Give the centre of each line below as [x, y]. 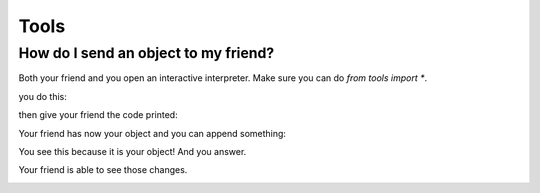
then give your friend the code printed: [98, 115]
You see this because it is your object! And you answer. [132, 151]
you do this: [42, 96]
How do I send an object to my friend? [146, 53]
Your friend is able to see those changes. [103, 170]
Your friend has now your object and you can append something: [152, 133]
